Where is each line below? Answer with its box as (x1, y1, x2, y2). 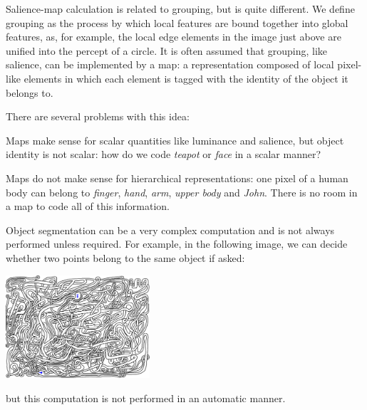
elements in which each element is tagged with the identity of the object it (24, 70, 348, 85)
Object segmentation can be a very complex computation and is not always (6, 222, 335, 237)
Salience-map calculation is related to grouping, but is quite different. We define (6, 1, 355, 16)
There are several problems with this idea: (6, 109, 190, 124)
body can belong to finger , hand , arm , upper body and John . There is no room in (6, 184, 358, 199)
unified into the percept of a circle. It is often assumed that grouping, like (6, 43, 328, 58)
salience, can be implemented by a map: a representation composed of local (6, 57, 334, 72)
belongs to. (6, 85, 53, 100)
